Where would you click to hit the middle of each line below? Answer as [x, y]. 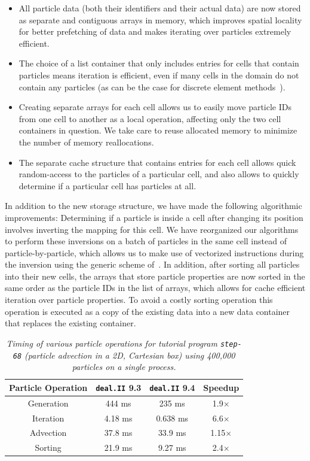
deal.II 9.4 [172, 387]
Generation [48, 403]
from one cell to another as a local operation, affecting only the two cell [150, 118]
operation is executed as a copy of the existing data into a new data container [148, 311]
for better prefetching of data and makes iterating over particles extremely [155, 31]
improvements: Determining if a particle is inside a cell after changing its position [154, 217]
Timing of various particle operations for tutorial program [112, 343]
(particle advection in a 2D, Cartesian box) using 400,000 [130, 355]
